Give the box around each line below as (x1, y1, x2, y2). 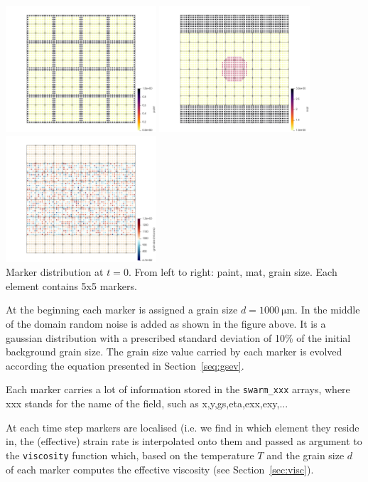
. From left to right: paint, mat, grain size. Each (128, 264, 337, 279)
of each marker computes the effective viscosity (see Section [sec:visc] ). (6, 461, 314, 476)
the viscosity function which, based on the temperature (6, 447, 254, 462)
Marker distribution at (6, 264, 104, 279)
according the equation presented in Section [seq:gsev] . (6, 358, 244, 373)
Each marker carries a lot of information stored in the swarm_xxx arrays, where (6, 382, 350, 397)
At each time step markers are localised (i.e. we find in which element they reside (6, 419, 359, 434)
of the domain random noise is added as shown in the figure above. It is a (6, 316, 326, 331)
